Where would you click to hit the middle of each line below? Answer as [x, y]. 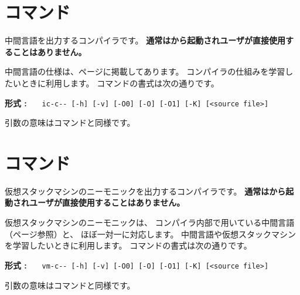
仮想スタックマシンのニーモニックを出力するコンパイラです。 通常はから [145, 191]
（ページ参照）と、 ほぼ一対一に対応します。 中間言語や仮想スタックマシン [151, 234]
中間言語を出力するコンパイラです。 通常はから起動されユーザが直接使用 [145, 40]
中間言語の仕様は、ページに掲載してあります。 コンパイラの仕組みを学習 [145, 71]
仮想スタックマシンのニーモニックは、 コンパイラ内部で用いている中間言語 [150, 222]
